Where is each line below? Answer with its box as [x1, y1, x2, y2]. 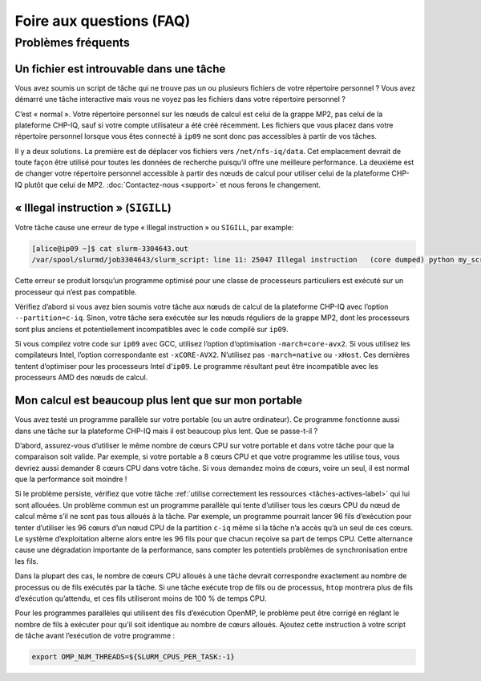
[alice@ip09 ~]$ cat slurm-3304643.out [31, 244, 188, 253]
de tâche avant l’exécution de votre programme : [14, 630, 176, 641]
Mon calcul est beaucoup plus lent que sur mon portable [14, 394, 303, 407]
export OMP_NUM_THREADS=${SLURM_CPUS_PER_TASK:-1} [31, 652, 236, 662]
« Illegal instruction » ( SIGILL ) [14, 201, 172, 214]
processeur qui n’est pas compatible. [14, 287, 137, 297]
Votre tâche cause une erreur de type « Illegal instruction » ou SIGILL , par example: [14, 222, 294, 232]
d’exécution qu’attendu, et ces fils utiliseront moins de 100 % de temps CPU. [14, 594, 267, 603]
